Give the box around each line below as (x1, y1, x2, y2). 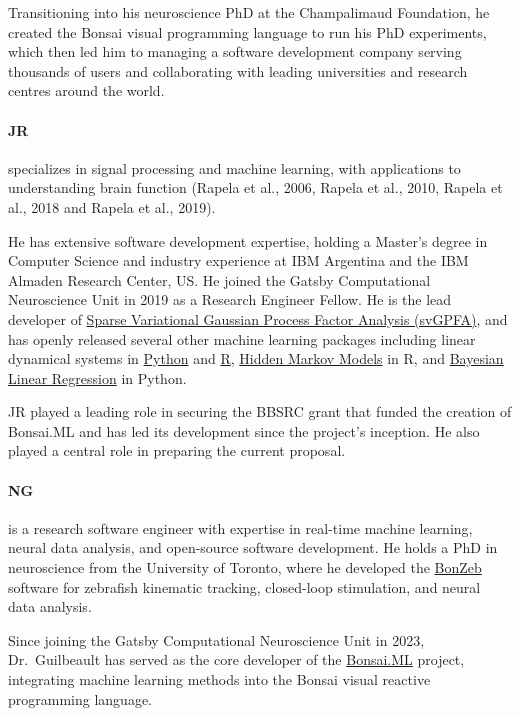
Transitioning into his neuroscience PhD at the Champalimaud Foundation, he (8, 2, 490, 22)
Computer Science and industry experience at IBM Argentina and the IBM (8, 250, 469, 271)
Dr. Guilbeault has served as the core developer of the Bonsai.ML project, (8, 649, 465, 670)
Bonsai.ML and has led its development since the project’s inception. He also (8, 420, 480, 441)
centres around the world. (8, 80, 165, 101)
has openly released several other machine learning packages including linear (8, 328, 476, 349)
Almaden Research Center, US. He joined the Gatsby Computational (8, 269, 431, 290)
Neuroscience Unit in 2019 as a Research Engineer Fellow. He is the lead (8, 289, 452, 310)
